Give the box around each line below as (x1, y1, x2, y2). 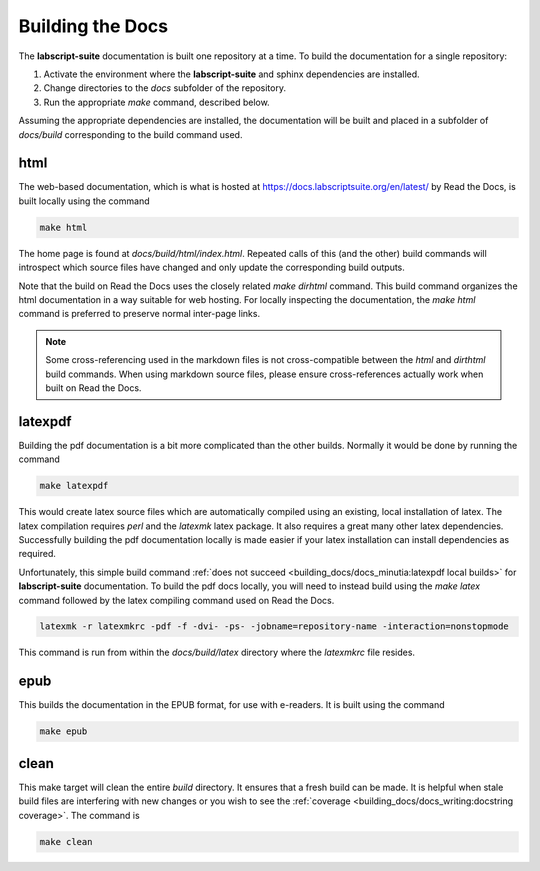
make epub (39, 726, 88, 737)
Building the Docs (18, 15, 169, 37)
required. (18, 548, 57, 560)
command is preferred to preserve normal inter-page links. (18, 308, 260, 320)
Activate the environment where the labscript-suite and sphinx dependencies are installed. (43, 68, 420, 80)
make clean (39, 836, 93, 847)
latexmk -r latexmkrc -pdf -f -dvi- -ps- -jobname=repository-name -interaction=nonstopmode (39, 621, 509, 632)
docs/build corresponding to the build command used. (18, 128, 243, 140)
